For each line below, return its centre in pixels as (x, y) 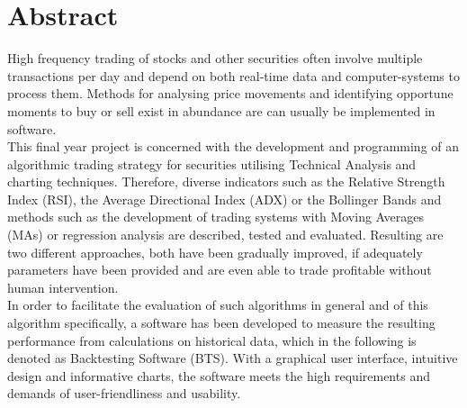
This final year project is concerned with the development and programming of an (233, 146)
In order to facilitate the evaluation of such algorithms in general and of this (218, 305)
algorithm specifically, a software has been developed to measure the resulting (221, 323)
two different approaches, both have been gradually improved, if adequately (215, 252)
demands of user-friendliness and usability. (124, 393)
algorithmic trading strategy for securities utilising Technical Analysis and (212, 163)
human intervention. (63, 287)
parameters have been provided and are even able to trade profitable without (220, 270)
